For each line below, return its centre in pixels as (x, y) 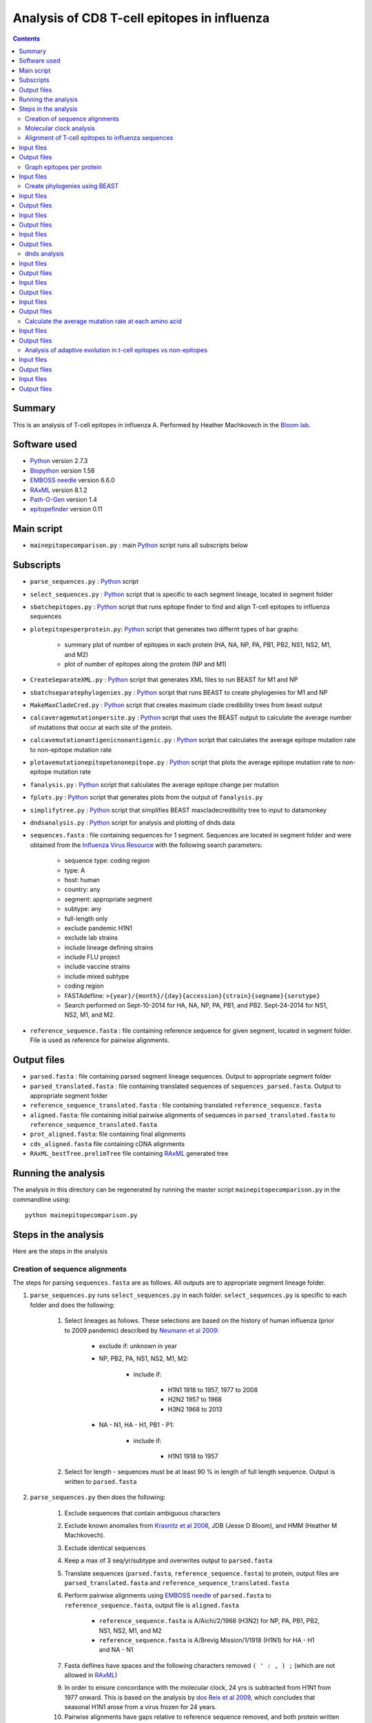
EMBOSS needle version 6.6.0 (72, 480)
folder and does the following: (72, 1305)
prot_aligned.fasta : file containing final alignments (108, 1134)
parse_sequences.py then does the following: (98, 1497)
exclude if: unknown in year (138, 1346)
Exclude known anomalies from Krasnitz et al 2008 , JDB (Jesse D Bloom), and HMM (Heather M (201, 1526)
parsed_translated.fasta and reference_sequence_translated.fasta (177, 1582)
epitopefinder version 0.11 (66, 509)
